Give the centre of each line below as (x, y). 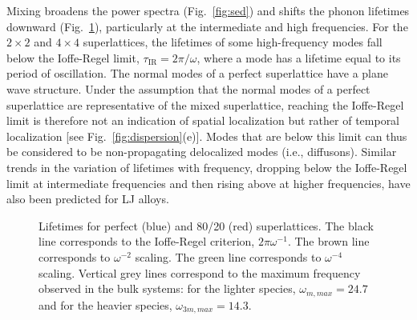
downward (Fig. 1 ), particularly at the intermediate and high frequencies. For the (207, 26)
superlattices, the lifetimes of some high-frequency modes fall (233, 42)
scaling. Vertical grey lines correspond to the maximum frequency (200, 272)
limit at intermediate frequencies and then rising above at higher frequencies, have (208, 183)
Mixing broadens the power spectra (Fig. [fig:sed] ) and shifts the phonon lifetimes (208, 10)
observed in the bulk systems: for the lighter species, (167, 288)
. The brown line (328, 241)
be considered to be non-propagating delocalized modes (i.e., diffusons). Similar (202, 152)
